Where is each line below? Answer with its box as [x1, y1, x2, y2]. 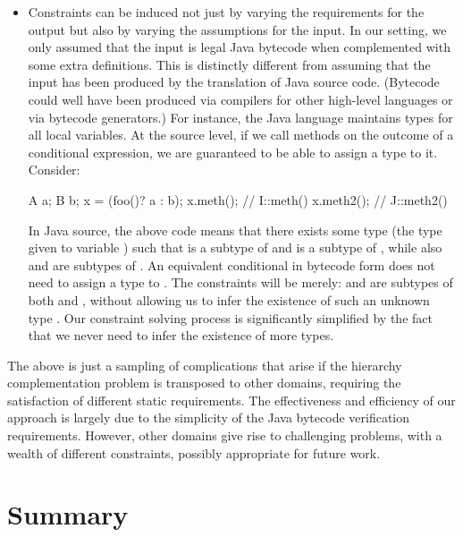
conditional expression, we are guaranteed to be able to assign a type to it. [28, 142, 438, 161]
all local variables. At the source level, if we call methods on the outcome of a [28, 125, 454, 144]
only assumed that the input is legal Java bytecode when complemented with [28, 38, 450, 56]
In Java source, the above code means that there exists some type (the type [28, 220, 442, 239]
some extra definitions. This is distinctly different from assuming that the [28, 55, 431, 73]
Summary [7, 496, 129, 533]
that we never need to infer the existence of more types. [28, 326, 334, 345]
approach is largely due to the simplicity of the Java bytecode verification [7, 408, 410, 427]
